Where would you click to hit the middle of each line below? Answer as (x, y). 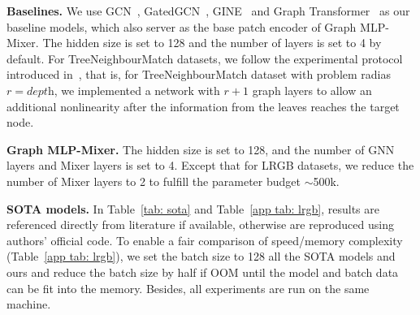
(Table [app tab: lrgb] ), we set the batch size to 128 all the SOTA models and (201, 256)
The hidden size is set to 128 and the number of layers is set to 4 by (212, 43)
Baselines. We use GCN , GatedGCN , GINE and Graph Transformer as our (208, 11)
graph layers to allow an (312, 90)
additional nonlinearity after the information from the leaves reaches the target (203, 106)
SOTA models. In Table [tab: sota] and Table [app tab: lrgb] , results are (193, 208)
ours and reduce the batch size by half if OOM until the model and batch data (203, 272)
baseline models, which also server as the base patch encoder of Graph (182, 26)
